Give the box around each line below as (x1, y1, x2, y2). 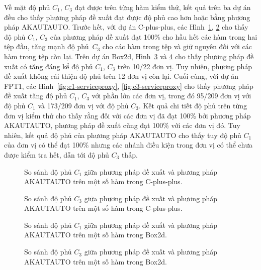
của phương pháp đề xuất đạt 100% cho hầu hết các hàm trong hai (50, 31, 257, 42)
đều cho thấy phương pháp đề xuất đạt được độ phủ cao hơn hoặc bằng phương (4, 12, 250, 22)
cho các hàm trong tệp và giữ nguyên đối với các (102, 41, 252, 52)
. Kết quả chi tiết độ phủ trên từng (138, 100, 247, 110)
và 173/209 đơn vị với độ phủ (38, 100, 129, 110)
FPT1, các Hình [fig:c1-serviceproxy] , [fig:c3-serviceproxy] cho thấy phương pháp (4, 80, 253, 91)
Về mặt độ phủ (4, 2, 50, 12)
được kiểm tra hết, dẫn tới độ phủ (4, 149, 109, 160)
